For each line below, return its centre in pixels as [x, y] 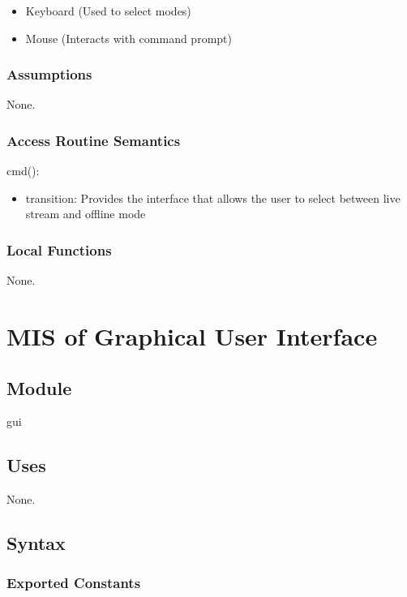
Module [39, 387]
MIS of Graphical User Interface [192, 336]
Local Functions [59, 249]
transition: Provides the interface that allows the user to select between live [213, 198]
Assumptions [49, 74]
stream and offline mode [86, 214]
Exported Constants [74, 583]
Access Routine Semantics [94, 140]
